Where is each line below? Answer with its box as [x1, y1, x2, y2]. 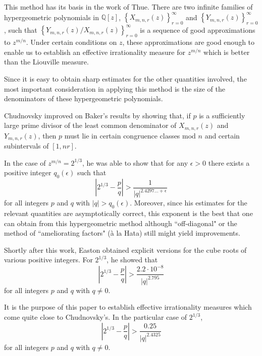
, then [38, 130, 57, 140]
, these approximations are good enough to [122, 37, 255, 47]
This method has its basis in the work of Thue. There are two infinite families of [4, 2, 253, 12]
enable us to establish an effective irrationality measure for [4, 46, 186, 57]
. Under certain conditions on [26, 37, 117, 47]
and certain [204, 130, 240, 140]
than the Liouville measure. [4, 56, 89, 67]
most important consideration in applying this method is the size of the [4, 83, 225, 94]
